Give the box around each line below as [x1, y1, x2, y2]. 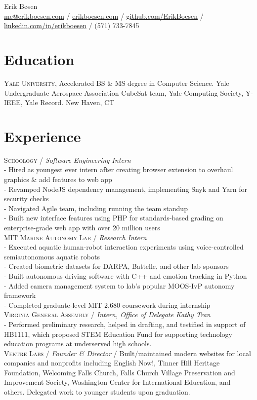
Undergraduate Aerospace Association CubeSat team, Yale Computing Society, [4, 87, 244, 98]
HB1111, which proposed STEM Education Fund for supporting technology [4, 328, 232, 339]
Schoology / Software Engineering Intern [4, 154, 131, 165]
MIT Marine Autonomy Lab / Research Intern [4, 232, 147, 242]
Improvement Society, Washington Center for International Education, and [4, 377, 231, 387]
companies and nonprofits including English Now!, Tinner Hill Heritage [4, 358, 220, 368]
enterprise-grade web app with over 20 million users [4, 222, 160, 232]
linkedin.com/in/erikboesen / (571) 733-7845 [4, 20, 139, 31]
